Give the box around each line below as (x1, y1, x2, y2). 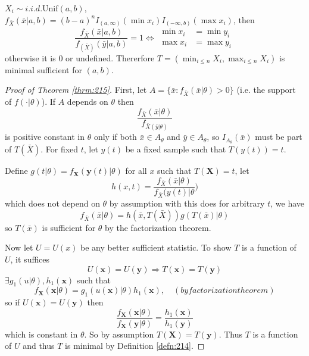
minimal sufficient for (5, 63, 83, 76)
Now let (5, 241, 33, 254)
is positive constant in (5, 130, 85, 143)
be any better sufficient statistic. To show (80, 241, 232, 254)
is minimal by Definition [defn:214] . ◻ (65, 339, 205, 352)
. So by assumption (84, 327, 154, 340)
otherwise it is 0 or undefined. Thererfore (5, 51, 155, 64)
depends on (67, 95, 108, 108)
